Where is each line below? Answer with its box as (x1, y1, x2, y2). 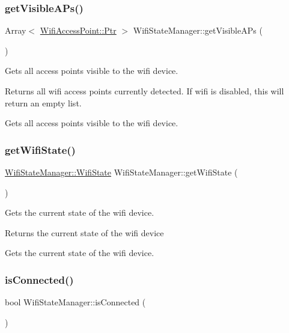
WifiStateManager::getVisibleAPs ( (133, 24, 263, 37)
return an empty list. (5, 96, 82, 109)
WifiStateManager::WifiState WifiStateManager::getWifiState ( (5, 166, 238, 178)
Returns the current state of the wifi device (5, 226, 164, 239)
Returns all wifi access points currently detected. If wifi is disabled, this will (5, 85, 284, 97)
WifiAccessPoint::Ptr (40, 24, 117, 37)
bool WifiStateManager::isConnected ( (5, 296, 146, 308)
